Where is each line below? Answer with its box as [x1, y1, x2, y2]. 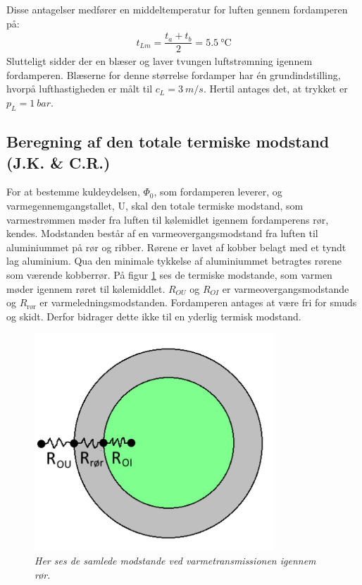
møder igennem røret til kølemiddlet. [6, 281, 166, 296]
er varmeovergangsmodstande [222, 281, 349, 296]
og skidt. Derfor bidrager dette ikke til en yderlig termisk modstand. [6, 308, 301, 323]
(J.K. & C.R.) [6, 151, 111, 173]
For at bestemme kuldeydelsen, [6, 184, 140, 199]
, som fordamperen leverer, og [154, 184, 282, 199]
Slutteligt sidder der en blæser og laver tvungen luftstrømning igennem [6, 54, 313, 68]
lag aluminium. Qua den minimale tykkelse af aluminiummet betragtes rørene [6, 253, 342, 268]
